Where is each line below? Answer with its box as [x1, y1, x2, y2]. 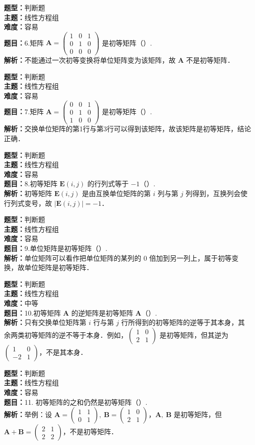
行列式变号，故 [4, 198, 52, 208]
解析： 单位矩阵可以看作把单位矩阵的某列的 [4, 252, 141, 263]
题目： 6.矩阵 [4, 37, 44, 48]
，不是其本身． [39, 346, 87, 357]
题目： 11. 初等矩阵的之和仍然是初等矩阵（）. [4, 396, 148, 407]
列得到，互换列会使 [185, 188, 248, 198]
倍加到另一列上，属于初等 [149, 252, 232, 263]
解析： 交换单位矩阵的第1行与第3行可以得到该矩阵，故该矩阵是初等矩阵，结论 [4, 124, 251, 134]
